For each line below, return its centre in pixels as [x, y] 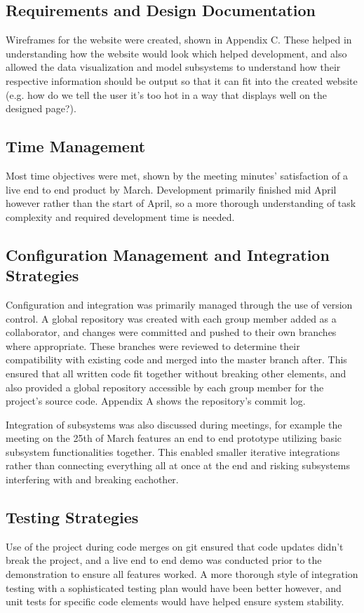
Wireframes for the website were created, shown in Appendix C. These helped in [179, 40]
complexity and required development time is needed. [120, 216]
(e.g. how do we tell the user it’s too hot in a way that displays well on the [167, 94]
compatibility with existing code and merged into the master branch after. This [176, 359]
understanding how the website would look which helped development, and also [176, 53]
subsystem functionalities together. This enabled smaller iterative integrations [173, 451]
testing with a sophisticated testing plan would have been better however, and [174, 587]
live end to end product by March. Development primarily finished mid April [171, 189]
